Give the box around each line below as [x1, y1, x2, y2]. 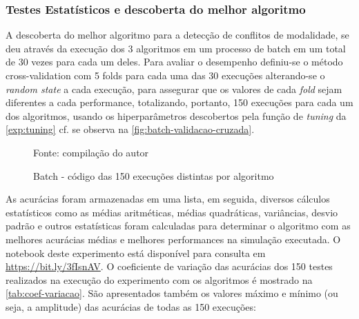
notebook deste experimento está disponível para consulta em [6, 245, 266, 260]
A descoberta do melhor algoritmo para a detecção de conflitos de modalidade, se [6, 28, 349, 42]
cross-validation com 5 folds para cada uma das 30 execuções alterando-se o [6, 68, 325, 82]
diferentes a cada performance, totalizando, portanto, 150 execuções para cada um [6, 95, 353, 110]
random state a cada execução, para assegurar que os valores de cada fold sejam [6, 81, 342, 96]
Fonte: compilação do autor [33, 145, 149, 159]
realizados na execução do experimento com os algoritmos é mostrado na [6, 272, 313, 287]
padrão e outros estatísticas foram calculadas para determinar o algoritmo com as [6, 218, 351, 233]
